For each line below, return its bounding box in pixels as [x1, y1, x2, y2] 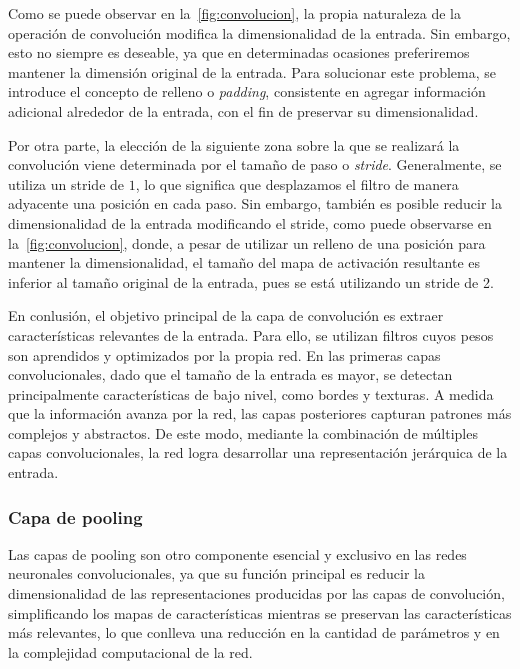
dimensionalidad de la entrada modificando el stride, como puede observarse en [8, 212, 492, 233]
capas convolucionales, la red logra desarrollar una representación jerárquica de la [8, 442, 508, 463]
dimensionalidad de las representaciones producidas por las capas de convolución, [8, 583, 505, 604]
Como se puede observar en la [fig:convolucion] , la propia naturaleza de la [8, 3, 461, 23]
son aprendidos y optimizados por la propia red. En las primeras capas [8, 344, 441, 365]
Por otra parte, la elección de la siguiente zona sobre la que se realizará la [8, 134, 460, 155]
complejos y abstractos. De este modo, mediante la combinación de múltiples [8, 422, 478, 443]
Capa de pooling [8, 504, 143, 529]
